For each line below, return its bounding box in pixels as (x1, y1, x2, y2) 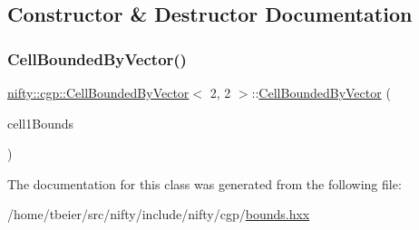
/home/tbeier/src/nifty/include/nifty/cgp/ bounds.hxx (7, 205, 310, 224)
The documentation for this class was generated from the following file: (7, 174, 402, 193)
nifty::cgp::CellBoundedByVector (7, 83, 190, 101)
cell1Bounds (7, 113, 73, 132)
